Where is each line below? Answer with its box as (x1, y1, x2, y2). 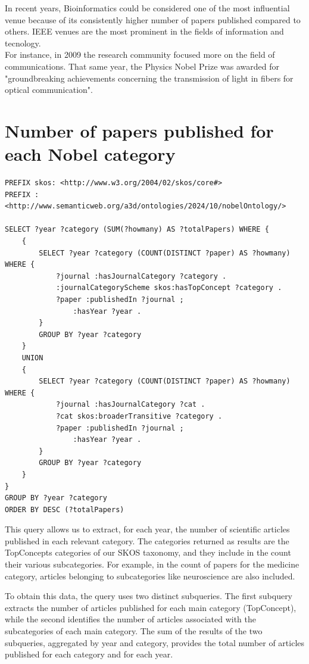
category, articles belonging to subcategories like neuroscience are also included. (5, 569, 295, 582)
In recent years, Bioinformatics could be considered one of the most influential (5, 2, 290, 14)
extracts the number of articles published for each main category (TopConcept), (5, 601, 296, 613)
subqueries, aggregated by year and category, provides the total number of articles (5, 636, 305, 649)
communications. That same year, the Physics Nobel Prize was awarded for (5, 60, 279, 72)
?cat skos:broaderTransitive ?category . (55, 412, 223, 420)
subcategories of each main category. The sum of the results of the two (5, 625, 263, 637)
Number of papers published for (5, 118, 274, 142)
